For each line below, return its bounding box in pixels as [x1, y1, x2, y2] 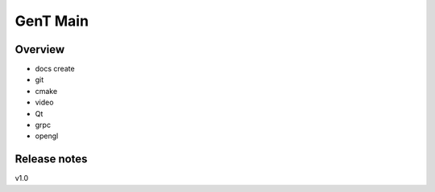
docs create [35, 64, 76, 74]
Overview [14, 43, 65, 56]
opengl [35, 131, 59, 141]
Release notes [14, 153, 88, 166]
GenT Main [14, 12, 89, 30]
